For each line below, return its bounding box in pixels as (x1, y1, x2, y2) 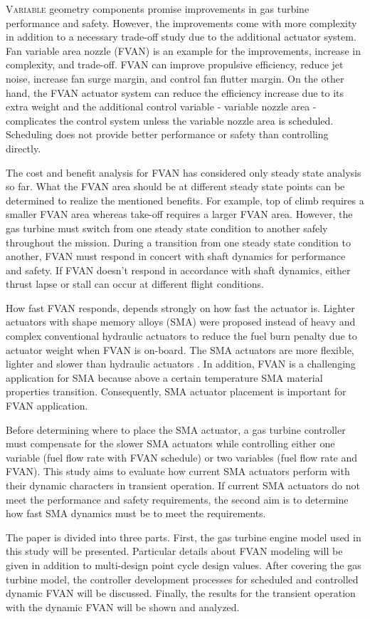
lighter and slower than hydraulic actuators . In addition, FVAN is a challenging (6, 356, 356, 371)
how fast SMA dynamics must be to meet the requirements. (6, 506, 266, 521)
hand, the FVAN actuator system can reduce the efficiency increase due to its (6, 85, 344, 100)
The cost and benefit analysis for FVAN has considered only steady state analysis (6, 165, 361, 180)
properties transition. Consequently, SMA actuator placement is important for (6, 384, 347, 399)
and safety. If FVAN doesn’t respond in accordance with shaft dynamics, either (6, 262, 351, 277)
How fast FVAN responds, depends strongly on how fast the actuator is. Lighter (6, 300, 355, 315)
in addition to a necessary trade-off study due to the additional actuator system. (6, 29, 356, 44)
